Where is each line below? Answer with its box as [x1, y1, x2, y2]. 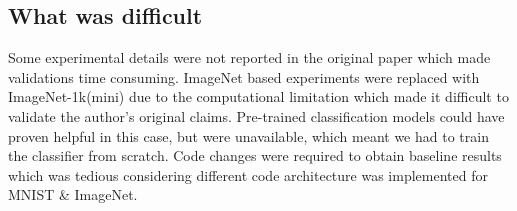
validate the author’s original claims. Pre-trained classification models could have [8, 105, 505, 126]
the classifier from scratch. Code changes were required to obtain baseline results [8, 145, 502, 166]
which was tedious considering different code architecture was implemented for [8, 164, 488, 185]
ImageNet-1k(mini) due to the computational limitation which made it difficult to [8, 86, 509, 107]
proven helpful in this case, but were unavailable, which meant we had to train [8, 125, 489, 146]
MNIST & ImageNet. [8, 184, 138, 205]
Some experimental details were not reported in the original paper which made [8, 47, 491, 68]
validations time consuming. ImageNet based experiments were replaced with [8, 66, 480, 87]
